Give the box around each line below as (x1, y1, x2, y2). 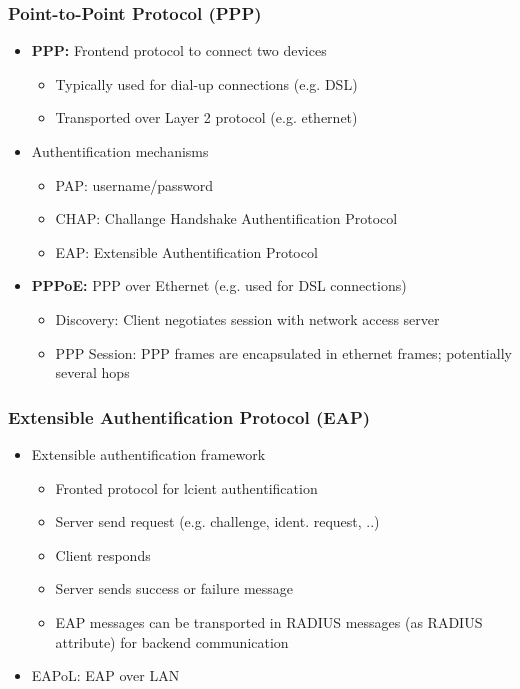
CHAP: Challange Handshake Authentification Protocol (55, 208, 398, 229)
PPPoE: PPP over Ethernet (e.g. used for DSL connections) (31, 275, 407, 296)
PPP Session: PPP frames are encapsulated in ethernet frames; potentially (55, 342, 512, 363)
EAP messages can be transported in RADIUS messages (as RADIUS (55, 611, 483, 632)
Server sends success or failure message (55, 578, 294, 599)
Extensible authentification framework (31, 443, 266, 464)
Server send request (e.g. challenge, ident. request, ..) (55, 511, 380, 532)
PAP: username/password (55, 174, 214, 195)
